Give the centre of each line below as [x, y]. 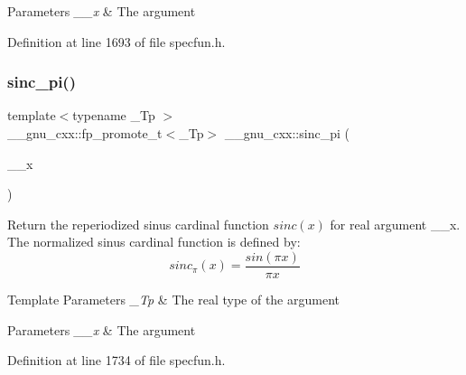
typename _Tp [114, 115]
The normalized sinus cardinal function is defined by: [154, 242]
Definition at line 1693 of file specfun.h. [116, 41]
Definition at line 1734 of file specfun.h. [116, 360]
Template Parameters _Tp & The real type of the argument [173, 300]
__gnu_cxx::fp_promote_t [85, 133]
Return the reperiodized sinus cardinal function [138, 224]
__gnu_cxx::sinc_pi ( [287, 133]
